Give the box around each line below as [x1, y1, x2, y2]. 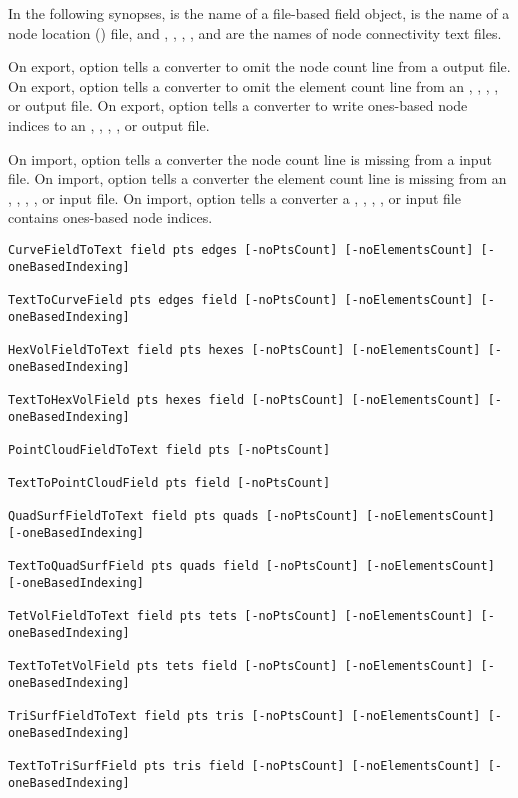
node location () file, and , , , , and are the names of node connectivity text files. [8, 22, 502, 43]
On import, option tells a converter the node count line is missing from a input [8, 148, 492, 169]
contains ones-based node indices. [8, 207, 213, 228]
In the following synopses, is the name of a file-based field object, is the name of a [8, 3, 510, 23]
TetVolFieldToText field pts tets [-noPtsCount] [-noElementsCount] [8, 609, 474, 624]
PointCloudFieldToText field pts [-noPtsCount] [8, 442, 331, 457]
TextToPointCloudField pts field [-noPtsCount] [8, 476, 331, 491]
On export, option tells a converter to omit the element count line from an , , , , [8, 75, 499, 96]
